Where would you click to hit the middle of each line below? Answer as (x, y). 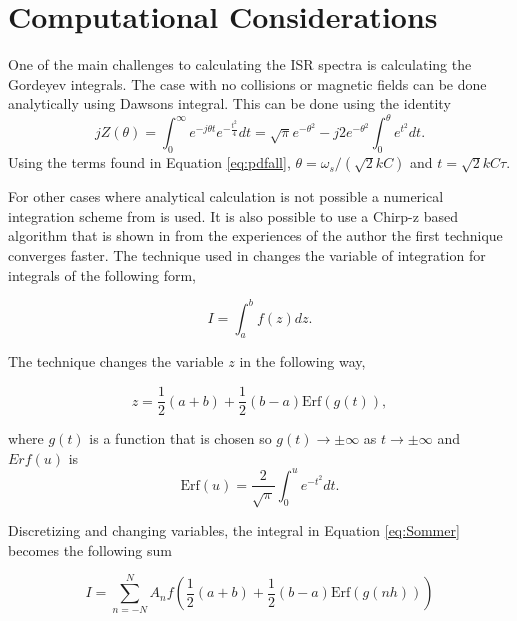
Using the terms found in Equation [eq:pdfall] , (149, 162)
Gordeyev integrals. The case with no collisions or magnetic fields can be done (247, 83)
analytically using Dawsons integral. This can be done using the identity (229, 103)
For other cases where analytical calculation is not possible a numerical (226, 196)
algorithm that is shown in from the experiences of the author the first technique (255, 235)
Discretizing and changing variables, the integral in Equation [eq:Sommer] (234, 530)
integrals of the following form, (102, 274)
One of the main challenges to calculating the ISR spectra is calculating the (240, 64)
